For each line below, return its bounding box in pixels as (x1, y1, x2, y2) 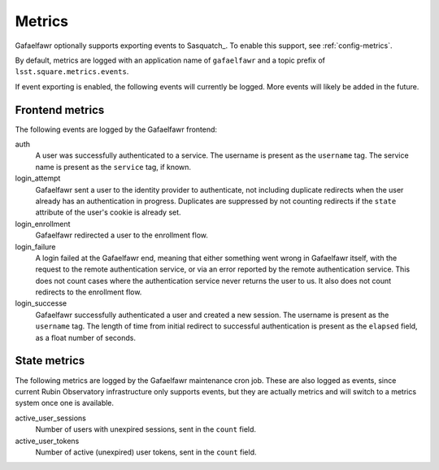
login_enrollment (15, 219, 71, 228)
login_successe (15, 298, 67, 308)
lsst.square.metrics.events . (15, 67, 129, 76)
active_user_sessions (15, 413, 87, 423)
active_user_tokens (15, 436, 80, 446)
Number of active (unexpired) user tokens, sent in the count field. (35, 447, 257, 457)
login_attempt (15, 173, 61, 183)
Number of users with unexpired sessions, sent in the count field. (35, 424, 256, 434)
